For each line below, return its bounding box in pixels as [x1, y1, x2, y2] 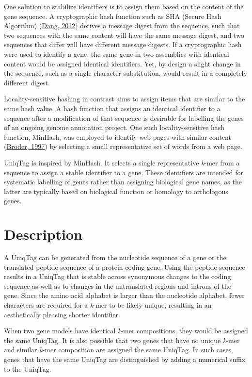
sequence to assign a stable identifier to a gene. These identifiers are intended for [4, 167, 244, 177]
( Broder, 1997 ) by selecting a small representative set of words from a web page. [4, 141, 242, 151]
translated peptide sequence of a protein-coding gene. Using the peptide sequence [4, 262, 245, 272]
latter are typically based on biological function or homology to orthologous [4, 186, 228, 196]
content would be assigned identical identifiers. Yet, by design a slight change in [4, 58, 241, 68]
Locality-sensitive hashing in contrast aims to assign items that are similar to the [4, 94, 245, 104]
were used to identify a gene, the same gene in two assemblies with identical [4, 49, 229, 59]
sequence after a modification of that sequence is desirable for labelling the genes [4, 113, 244, 123]
